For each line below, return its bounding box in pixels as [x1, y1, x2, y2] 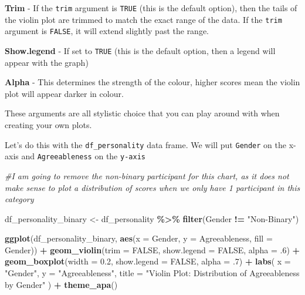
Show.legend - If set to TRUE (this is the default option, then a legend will [5, 44, 276, 56]
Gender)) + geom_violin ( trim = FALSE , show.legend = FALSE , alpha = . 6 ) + [5, 243, 300, 256]
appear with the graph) [5, 56, 89, 68]
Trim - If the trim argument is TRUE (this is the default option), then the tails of [5, 2, 297, 14]
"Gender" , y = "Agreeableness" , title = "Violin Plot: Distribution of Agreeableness [5, 267, 300, 279]
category [5, 193, 34, 205]
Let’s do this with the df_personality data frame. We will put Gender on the [5, 138, 286, 150]
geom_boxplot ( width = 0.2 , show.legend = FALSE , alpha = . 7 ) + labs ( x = [5, 255, 291, 267]
